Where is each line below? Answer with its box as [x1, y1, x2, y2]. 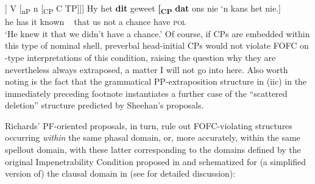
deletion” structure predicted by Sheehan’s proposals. [5, 99, 204, 111]
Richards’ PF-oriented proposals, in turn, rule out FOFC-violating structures [5, 119, 292, 132]
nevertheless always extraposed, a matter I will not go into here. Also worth [5, 63, 288, 76]
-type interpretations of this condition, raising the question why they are [5, 51, 276, 63]
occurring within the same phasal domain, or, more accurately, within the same [5, 131, 300, 144]
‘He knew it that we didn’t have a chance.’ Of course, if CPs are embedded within [5, 27, 310, 40]
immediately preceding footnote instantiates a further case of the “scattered [5, 87, 288, 99]
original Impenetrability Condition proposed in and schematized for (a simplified [5, 155, 306, 168]
